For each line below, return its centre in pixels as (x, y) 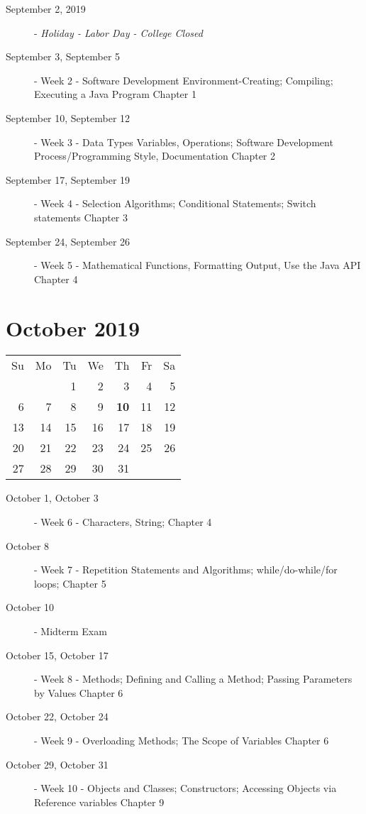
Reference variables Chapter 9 (99, 802)
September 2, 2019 (46, 9)
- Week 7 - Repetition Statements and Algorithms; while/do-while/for (186, 570)
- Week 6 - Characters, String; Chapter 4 (123, 522)
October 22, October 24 (57, 716)
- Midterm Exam (71, 631)
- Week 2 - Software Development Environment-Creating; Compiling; (184, 80)
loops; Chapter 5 (70, 583)
